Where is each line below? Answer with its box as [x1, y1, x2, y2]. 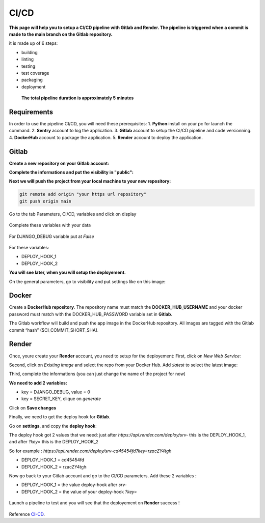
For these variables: [9, 244, 49, 250]
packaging [21, 77, 43, 83]
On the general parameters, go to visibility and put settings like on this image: [9, 278, 166, 285]
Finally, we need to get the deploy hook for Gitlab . [9, 414, 110, 420]
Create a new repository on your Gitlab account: [9, 160, 109, 166]
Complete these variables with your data [9, 222, 91, 228]
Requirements [9, 108, 53, 116]
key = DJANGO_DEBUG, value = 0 [21, 389, 90, 395]
